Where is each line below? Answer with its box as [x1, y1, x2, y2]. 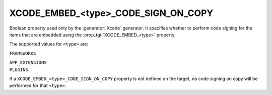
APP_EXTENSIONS [9, 60, 47, 65]
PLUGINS [9, 66, 29, 72]
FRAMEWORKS [9, 50, 36, 56]
